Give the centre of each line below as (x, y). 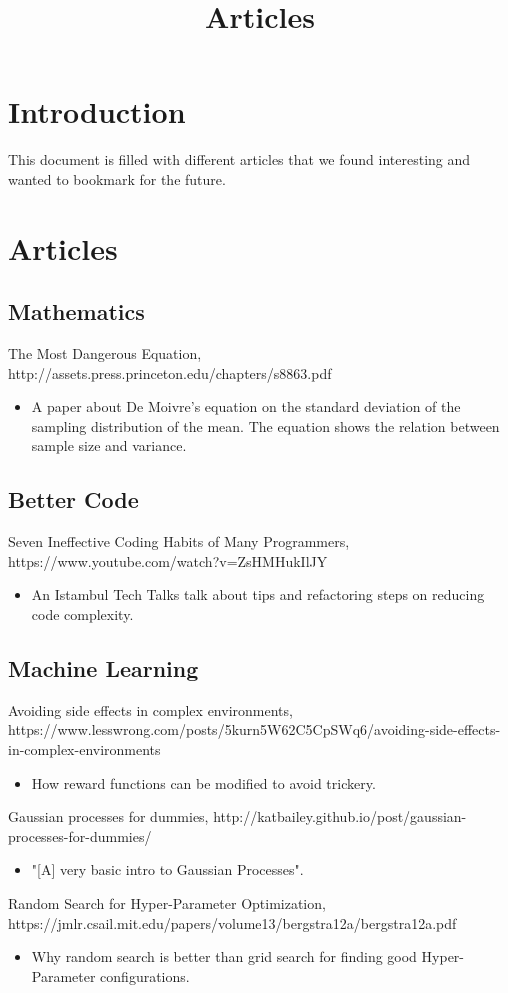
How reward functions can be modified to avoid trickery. (203, 782)
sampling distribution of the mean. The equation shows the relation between (265, 425)
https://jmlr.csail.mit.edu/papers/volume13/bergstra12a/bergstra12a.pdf (232, 922)
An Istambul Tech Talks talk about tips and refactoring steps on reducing (258, 594)
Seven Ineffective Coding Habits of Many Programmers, (179, 541)
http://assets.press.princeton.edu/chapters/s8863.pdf (170, 372)
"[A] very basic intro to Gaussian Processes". (167, 869)
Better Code (73, 499)
